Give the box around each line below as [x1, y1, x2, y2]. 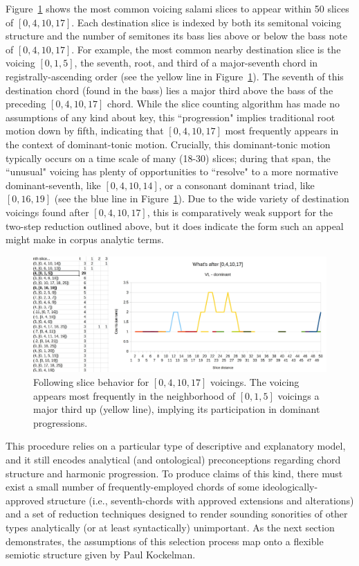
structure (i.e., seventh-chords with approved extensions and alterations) [47, 493, 354, 507]
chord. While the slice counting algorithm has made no [107, 96, 340, 111]
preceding [6, 96, 46, 111]
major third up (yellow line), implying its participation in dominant [33, 402, 320, 416]
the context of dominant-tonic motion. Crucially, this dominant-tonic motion [6, 136, 331, 151]
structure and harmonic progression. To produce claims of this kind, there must [6, 466, 343, 480]
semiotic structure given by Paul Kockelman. [6, 547, 196, 562]
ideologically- [262, 479, 318, 494]
